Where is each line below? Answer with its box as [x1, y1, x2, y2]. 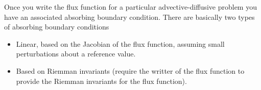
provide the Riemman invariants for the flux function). [16, 75, 187, 86]
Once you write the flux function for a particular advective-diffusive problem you [4, 2, 257, 12]
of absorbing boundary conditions [4, 21, 109, 32]
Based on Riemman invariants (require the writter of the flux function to [16, 65, 245, 76]
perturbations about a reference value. [16, 48, 136, 59]
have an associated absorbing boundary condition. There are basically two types [4, 11, 255, 22]
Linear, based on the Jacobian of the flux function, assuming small [16, 38, 225, 49]
